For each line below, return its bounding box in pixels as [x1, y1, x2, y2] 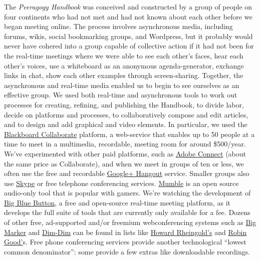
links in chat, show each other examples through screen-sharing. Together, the [4, 70, 243, 80]
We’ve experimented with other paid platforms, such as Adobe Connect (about [4, 148, 246, 158]
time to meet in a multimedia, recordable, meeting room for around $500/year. [4, 138, 246, 149]
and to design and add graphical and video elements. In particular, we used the [4, 119, 247, 129]
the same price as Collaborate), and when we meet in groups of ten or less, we [4, 158, 244, 168]
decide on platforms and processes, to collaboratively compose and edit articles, [4, 109, 248, 119]
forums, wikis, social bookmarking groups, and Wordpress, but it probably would [4, 30, 253, 41]
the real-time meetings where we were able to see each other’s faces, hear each [4, 50, 243, 60]
